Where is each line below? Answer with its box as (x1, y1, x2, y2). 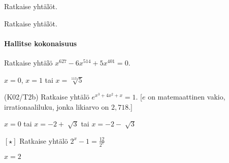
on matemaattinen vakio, (148, 91, 225, 102)
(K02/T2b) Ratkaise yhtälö (4, 91, 89, 102)
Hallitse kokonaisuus (4, 38, 77, 48)
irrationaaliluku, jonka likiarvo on (4, 101, 109, 112)
